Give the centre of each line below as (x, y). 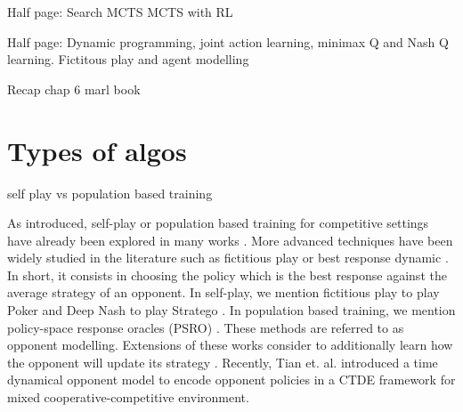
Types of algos (97, 150)
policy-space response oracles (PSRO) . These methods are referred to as (206, 327)
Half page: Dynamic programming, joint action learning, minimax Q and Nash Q (228, 41)
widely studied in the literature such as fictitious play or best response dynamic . (228, 258)
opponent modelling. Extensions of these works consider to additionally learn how (230, 345)
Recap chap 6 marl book (74, 89)
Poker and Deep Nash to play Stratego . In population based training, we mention (231, 310)
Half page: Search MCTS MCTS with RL (120, 12)
